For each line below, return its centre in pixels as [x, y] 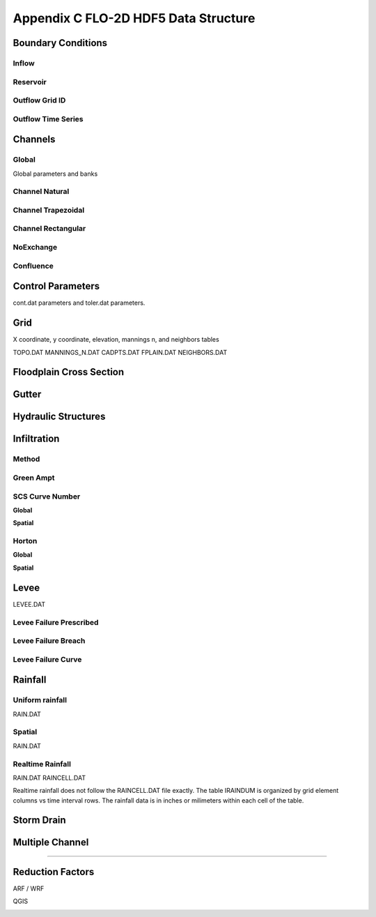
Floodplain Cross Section [69, 372]
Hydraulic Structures [59, 417]
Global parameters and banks [55, 174]
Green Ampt [34, 478]
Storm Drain [39, 820]
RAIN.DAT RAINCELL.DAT [49, 778]
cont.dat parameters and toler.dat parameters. [79, 303]
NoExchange [35, 248]
